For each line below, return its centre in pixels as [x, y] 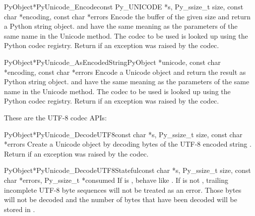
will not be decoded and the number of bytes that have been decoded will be [121, 199]
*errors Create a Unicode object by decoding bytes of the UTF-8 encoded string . [128, 144]
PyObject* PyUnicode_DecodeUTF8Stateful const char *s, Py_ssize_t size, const [127, 170]
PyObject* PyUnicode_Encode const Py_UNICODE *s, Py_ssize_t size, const [124, 6]
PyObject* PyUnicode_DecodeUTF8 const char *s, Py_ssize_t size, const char [123, 134]
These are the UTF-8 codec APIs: [56, 117]
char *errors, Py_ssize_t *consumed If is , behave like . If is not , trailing [116, 180]
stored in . [20, 209]
